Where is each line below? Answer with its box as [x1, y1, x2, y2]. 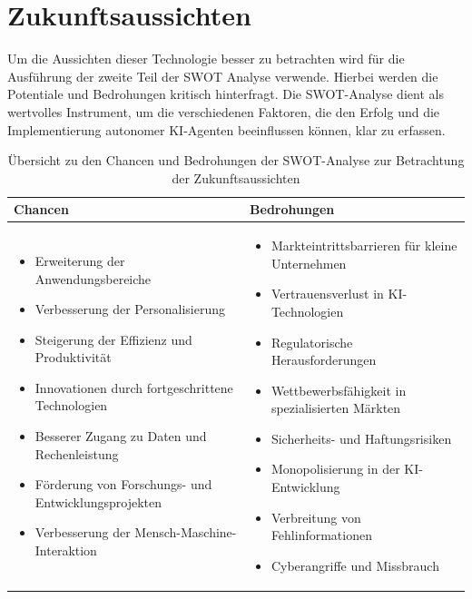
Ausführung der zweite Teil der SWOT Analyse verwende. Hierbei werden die [7, 66, 438, 85]
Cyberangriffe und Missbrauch [270, 555, 439, 574]
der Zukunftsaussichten [172, 168, 300, 187]
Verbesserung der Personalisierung [34, 299, 225, 319]
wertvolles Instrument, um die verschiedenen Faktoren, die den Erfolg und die [7, 102, 440, 121]
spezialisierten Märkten [270, 398, 401, 417]
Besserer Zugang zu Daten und [34, 427, 207, 446]
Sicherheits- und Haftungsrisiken [270, 428, 452, 447]
